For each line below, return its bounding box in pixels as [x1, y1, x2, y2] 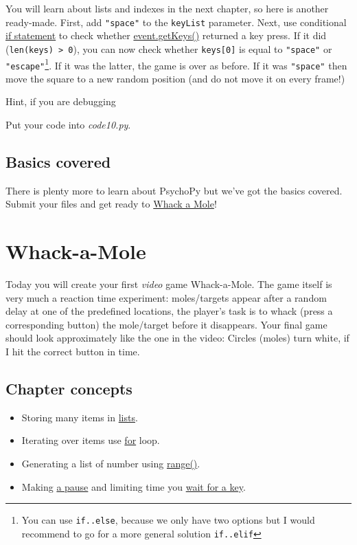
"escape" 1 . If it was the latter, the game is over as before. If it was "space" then [5, 56, 347, 72]
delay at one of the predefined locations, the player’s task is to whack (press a [5, 304, 333, 318]
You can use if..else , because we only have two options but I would [21, 513, 315, 527]
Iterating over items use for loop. [21, 433, 160, 447]
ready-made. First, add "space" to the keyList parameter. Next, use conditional [5, 14, 347, 29]
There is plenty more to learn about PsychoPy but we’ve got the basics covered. [5, 183, 343, 197]
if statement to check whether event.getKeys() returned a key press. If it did [5, 28, 327, 43]
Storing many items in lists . [21, 410, 138, 424]
